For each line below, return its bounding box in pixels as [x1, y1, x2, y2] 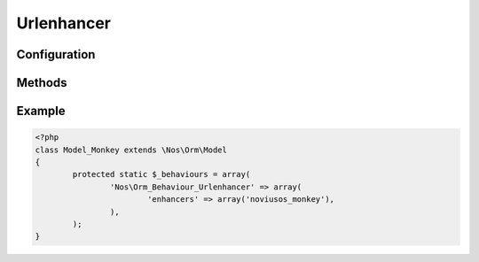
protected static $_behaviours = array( [72, 169, 251, 180]
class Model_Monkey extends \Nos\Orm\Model [35, 144, 228, 155]
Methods [16, 75, 67, 90]
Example [16, 104, 66, 119]
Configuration [16, 47, 96, 62]
